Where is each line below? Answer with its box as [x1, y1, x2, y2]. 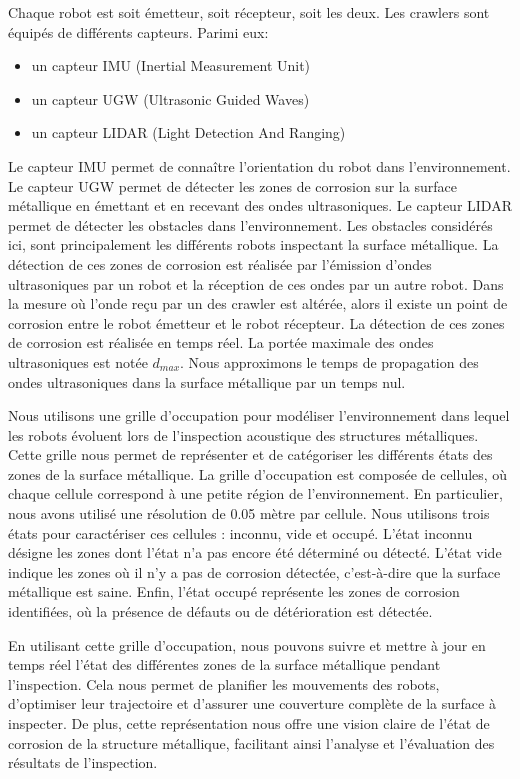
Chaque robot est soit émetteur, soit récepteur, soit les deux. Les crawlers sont [8, 2, 490, 22]
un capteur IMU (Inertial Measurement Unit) [31, 55, 311, 76]
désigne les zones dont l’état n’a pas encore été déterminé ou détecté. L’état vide [8, 542, 502, 563]
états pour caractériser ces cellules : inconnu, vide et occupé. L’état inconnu [8, 522, 473, 543]
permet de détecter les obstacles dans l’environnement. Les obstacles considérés [8, 214, 493, 235]
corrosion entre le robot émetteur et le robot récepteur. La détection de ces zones [8, 312, 505, 333]
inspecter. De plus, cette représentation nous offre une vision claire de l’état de [8, 713, 490, 733]
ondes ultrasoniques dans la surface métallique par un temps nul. [8, 371, 406, 392]
